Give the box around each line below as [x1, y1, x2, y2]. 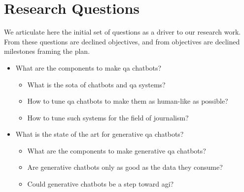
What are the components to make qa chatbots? [15, 62, 162, 73]
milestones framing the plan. [4, 46, 90, 56]
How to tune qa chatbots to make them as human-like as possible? [27, 96, 228, 106]
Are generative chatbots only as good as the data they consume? [27, 162, 223, 172]
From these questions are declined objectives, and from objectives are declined [4, 36, 240, 46]
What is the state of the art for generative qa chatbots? [15, 129, 184, 139]
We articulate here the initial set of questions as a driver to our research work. [4, 27, 241, 37]
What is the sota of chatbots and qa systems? [27, 79, 166, 89]
